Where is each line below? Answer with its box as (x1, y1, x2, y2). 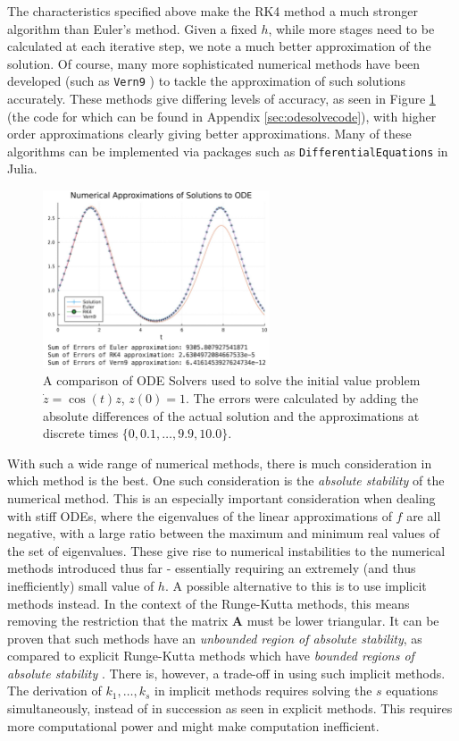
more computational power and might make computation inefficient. (7, 716, 380, 735)
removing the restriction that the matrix (7, 611, 229, 630)
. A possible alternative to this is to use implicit (164, 576, 427, 594)
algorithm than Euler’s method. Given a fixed (7, 19, 257, 38)
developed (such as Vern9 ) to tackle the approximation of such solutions (7, 72, 406, 90)
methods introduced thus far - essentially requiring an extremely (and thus (7, 559, 416, 577)
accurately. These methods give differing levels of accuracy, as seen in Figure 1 (7, 89, 436, 108)
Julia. (7, 159, 38, 178)
